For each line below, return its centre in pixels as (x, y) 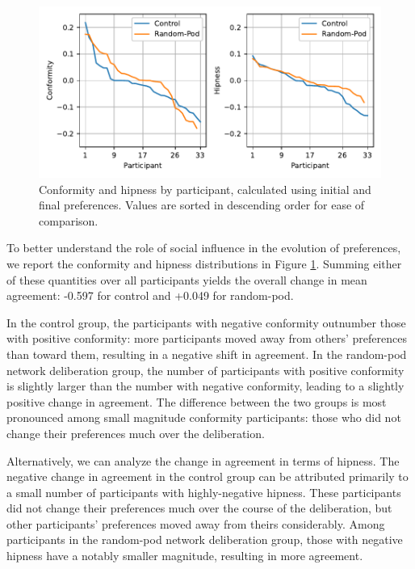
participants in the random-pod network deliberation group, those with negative (205, 539)
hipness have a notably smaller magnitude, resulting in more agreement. (185, 556)
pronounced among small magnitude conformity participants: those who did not (204, 417)
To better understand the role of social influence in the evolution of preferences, (204, 248)
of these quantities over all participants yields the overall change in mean (187, 279)
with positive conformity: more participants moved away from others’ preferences (207, 338)
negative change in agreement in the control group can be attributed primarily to (207, 476)
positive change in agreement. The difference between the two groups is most (197, 401)
